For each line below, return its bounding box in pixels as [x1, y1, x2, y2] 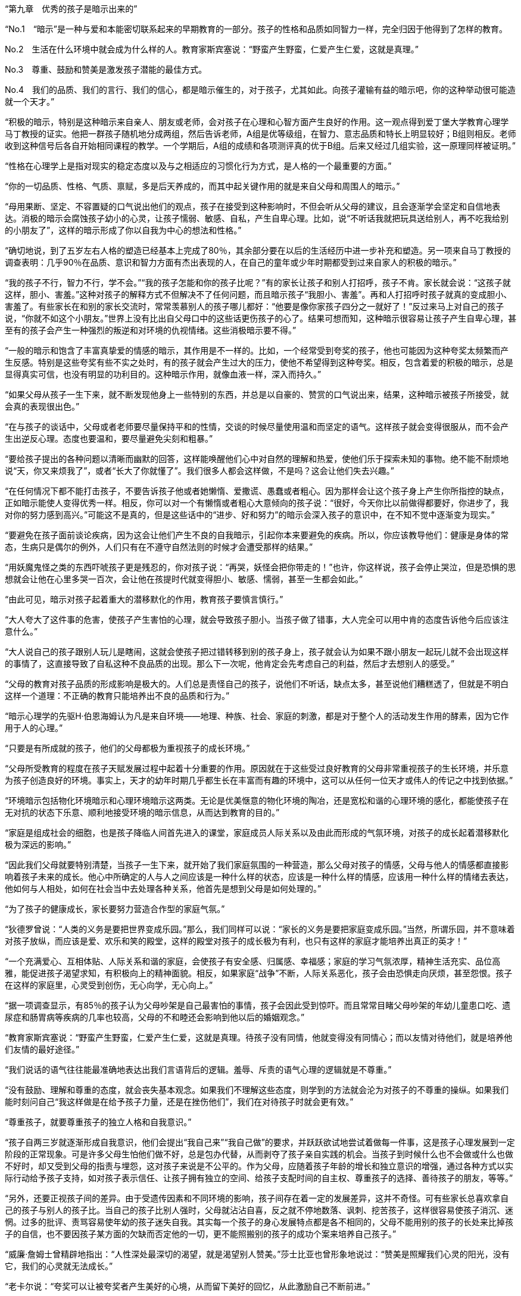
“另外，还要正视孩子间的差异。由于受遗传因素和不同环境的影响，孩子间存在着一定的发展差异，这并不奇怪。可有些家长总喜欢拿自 [5, 1193, 509, 1203]
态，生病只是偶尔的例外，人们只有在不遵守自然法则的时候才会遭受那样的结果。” [5, 542, 313, 552]
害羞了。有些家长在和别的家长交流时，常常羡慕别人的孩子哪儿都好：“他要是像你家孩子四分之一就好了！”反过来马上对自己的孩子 [5, 301, 504, 311]
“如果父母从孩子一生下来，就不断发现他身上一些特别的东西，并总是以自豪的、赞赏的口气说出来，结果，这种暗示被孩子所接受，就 [5, 389, 509, 399]
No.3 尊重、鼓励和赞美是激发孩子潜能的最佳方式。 [5, 64, 207, 74]
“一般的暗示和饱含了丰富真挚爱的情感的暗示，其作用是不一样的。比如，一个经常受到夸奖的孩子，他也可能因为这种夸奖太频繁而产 [5, 345, 509, 355]
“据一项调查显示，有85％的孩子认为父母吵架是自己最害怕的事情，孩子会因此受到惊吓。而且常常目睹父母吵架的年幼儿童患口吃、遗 [5, 1000, 511, 1010]
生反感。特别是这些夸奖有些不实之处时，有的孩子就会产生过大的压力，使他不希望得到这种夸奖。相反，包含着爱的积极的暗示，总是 [5, 357, 513, 367]
